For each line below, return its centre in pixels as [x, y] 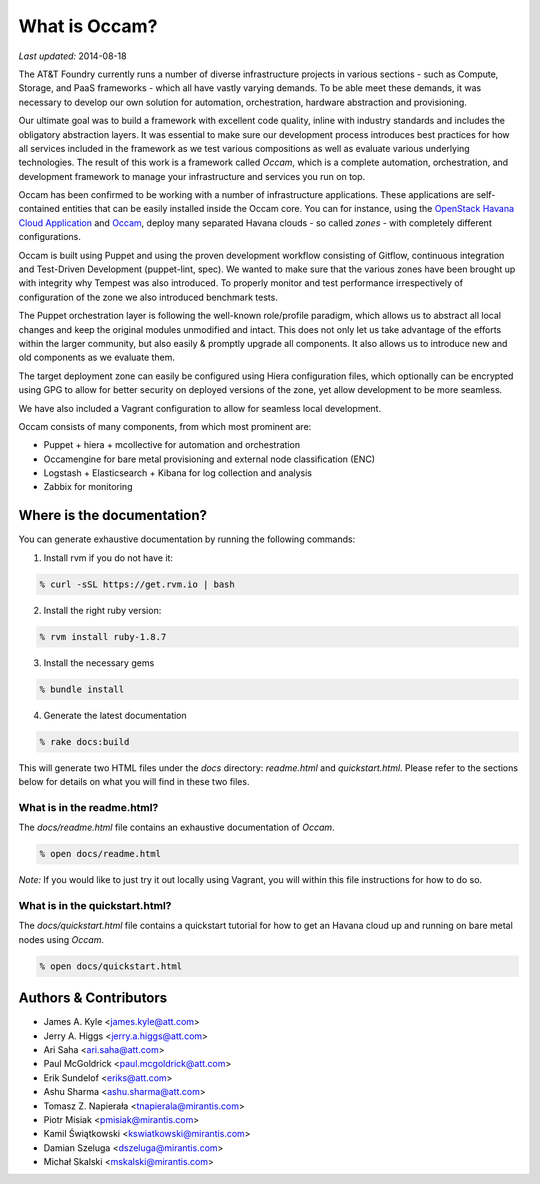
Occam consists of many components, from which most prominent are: [165, 426]
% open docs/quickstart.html [111, 966]
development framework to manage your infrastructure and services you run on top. [192, 176]
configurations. [50, 237]
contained [39, 209]
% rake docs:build [84, 741]
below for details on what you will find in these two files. [134, 782]
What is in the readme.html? [88, 807]
